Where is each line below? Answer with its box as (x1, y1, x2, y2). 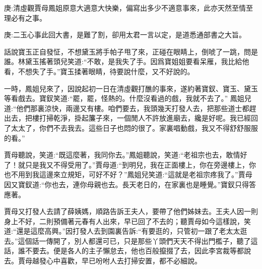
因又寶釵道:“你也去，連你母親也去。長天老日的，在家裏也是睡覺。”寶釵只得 (4, 179, 249, 189)
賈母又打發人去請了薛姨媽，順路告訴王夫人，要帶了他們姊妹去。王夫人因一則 (4, 206, 258, 217)
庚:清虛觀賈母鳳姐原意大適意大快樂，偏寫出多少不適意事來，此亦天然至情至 (4, 3, 253, 13)
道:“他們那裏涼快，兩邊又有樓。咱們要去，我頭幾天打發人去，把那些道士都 (4, 102, 249, 113)
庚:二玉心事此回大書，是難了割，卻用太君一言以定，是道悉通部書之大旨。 (4, 29, 246, 40)
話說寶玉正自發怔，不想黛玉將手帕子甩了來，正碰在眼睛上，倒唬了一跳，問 (4, 46, 251, 57)
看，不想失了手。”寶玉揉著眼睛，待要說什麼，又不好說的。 (4, 66, 194, 76)
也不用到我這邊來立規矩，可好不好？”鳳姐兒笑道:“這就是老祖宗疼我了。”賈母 (4, 169, 252, 180)
